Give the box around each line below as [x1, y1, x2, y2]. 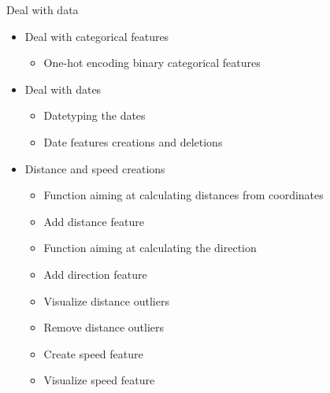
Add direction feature [43, 265, 147, 282]
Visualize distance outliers [43, 292, 169, 309]
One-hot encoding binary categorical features [43, 54, 261, 71]
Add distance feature [43, 213, 144, 229]
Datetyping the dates [43, 107, 146, 124]
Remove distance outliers [43, 319, 165, 336]
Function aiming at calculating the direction [43, 239, 257, 256]
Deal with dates [24, 80, 102, 97]
